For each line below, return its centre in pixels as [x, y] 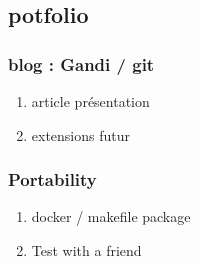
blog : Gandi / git [81, 63]
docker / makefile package [111, 216]
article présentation [90, 101]
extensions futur [81, 134]
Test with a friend [86, 250]
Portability [52, 179]
